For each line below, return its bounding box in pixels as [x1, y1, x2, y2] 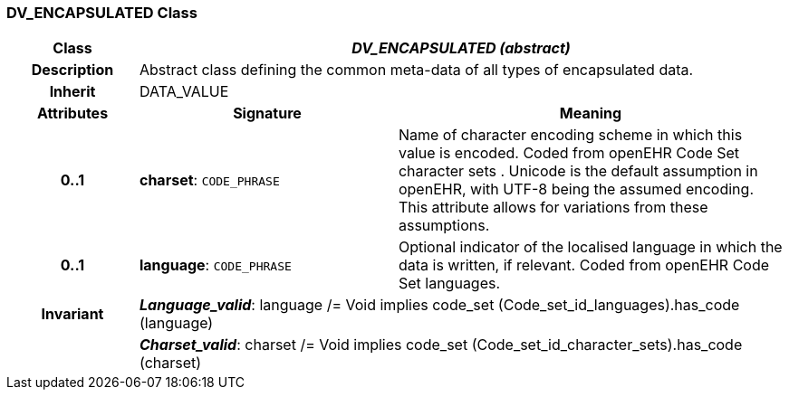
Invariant [41, 305, 104, 324]
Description [31, 61, 114, 80]
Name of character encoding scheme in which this [398, 126, 743, 145]
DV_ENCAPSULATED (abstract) [351, 39, 571, 58]
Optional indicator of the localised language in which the [398, 238, 783, 257]
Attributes [36, 104, 109, 123]
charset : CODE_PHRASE [139, 171, 280, 190]
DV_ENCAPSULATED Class [6, 4, 197, 22]
